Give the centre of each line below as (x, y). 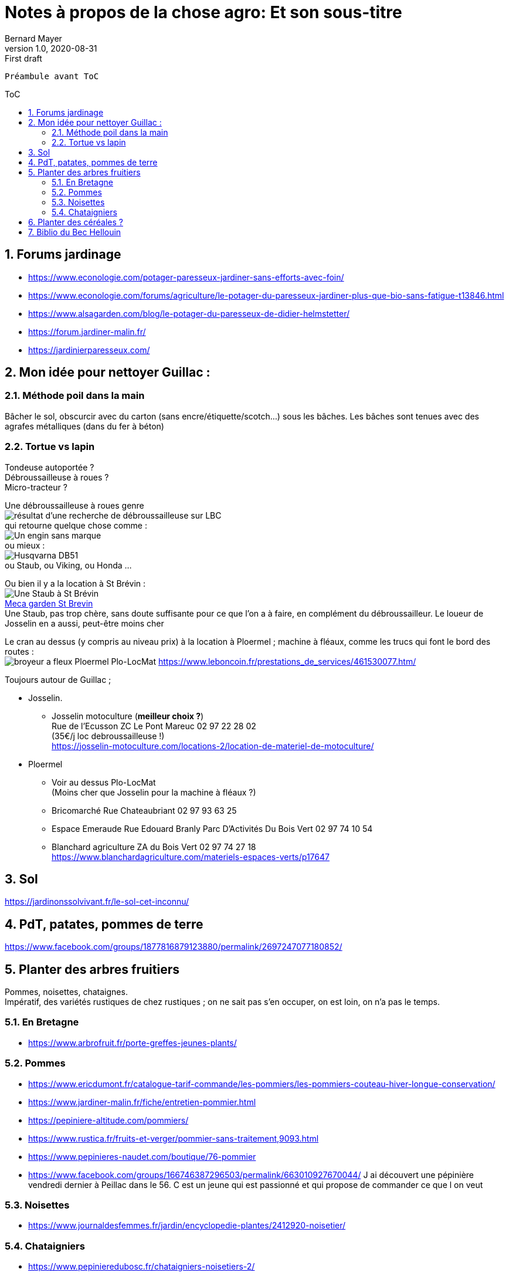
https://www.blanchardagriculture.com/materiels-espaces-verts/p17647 (191, 857)
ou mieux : (25, 545)
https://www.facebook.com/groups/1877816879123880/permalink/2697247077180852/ (174, 947)
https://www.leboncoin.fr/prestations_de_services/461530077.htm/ (287, 661)
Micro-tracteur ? (36, 487)
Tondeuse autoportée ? (50, 467)
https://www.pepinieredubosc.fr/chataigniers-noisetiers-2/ (142, 1267)
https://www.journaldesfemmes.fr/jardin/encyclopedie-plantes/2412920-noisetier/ (187, 1226)
